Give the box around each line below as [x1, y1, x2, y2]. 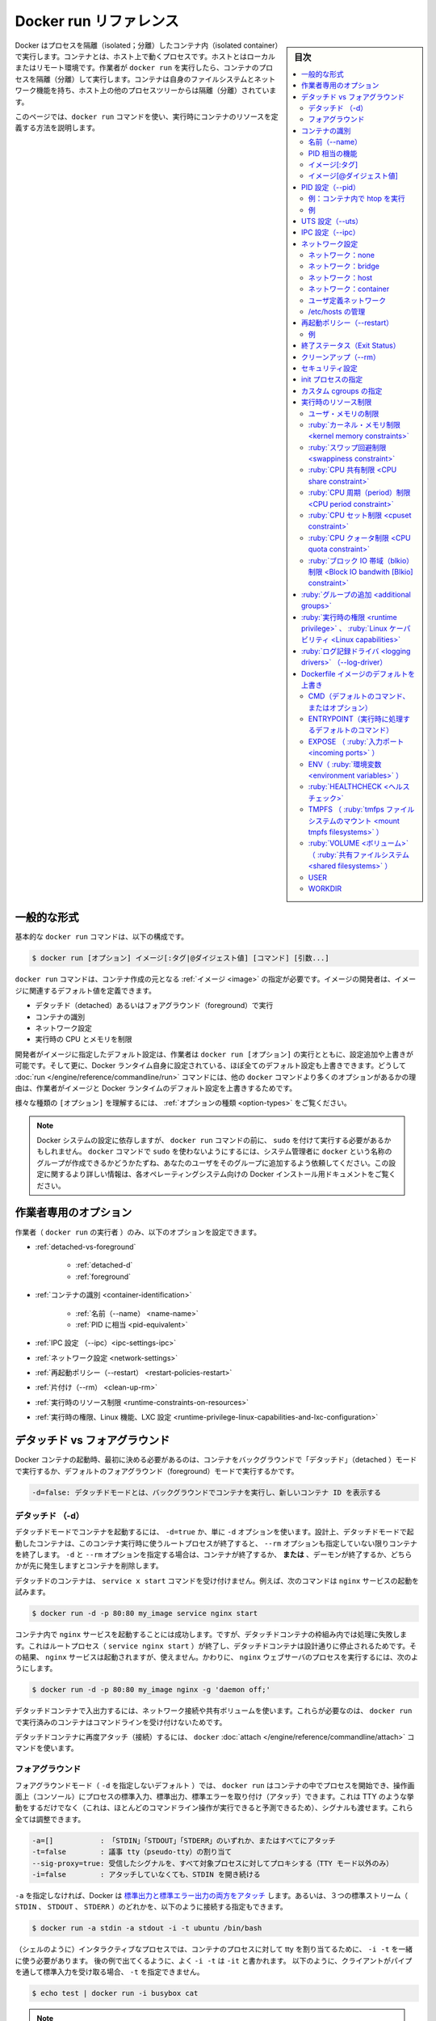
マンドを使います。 [15, 1743, 78, 1753]
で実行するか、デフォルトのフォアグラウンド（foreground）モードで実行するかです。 [15, 1466, 299, 1475]
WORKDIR [308, 884, 342, 893]
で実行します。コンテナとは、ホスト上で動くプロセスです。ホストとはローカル [15, 51, 276, 61]
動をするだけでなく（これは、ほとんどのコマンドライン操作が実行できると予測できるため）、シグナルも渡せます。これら [15, 1803, 413, 1812]
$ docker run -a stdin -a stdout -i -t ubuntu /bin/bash [31, 1924, 262, 1933]
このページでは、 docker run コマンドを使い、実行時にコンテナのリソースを [15, 112, 272, 121]
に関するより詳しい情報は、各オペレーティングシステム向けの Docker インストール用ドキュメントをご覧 [43, 1169, 389, 1179]
